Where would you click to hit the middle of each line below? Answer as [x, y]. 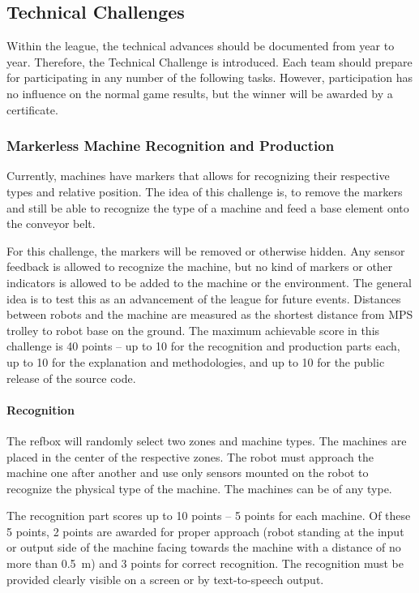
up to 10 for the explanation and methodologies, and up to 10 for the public [196, 361]
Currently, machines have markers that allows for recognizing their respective [198, 176]
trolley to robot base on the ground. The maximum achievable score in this [193, 330]
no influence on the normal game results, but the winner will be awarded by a [200, 93]
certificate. [32, 109]
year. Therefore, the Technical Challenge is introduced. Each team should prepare [209, 61]
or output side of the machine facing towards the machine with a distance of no [204, 547]
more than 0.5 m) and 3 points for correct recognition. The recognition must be [205, 563]
